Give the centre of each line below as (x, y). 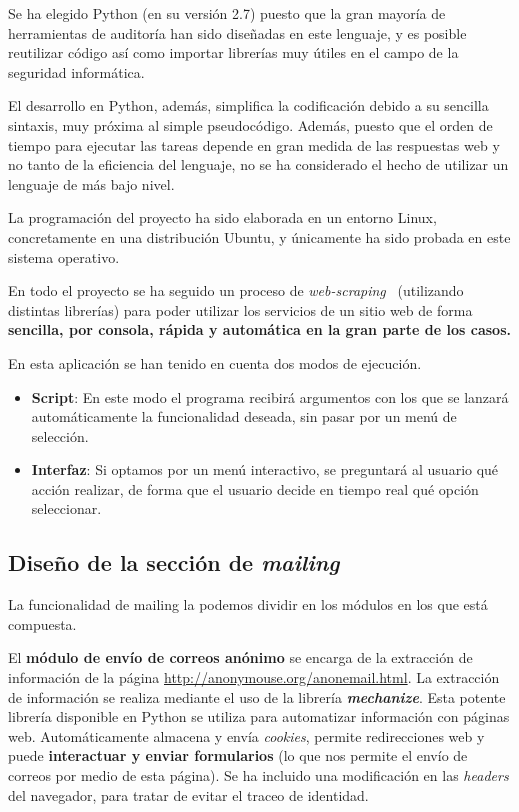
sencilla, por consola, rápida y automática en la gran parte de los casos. (259, 329)
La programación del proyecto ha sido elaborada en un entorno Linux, (222, 217)
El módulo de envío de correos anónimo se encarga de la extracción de (240, 657)
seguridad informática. (76, 71)
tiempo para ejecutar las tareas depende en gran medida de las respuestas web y (254, 144)
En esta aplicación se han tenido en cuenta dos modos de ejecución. (215, 362)
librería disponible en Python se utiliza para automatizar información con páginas (259, 716)
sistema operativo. (64, 256)
